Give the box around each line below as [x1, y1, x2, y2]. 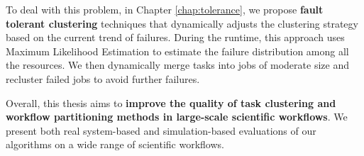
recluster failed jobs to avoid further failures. [6, 71, 200, 86]
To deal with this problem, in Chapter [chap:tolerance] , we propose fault [6, 2, 324, 16]
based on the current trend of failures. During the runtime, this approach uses [6, 30, 345, 45]
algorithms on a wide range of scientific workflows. [6, 137, 224, 152]
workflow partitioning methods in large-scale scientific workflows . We [6, 109, 348, 124]
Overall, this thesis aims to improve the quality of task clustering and [6, 95, 336, 110]
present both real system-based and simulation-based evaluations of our [6, 123, 316, 138]
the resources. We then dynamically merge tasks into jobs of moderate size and [6, 57, 349, 72]
